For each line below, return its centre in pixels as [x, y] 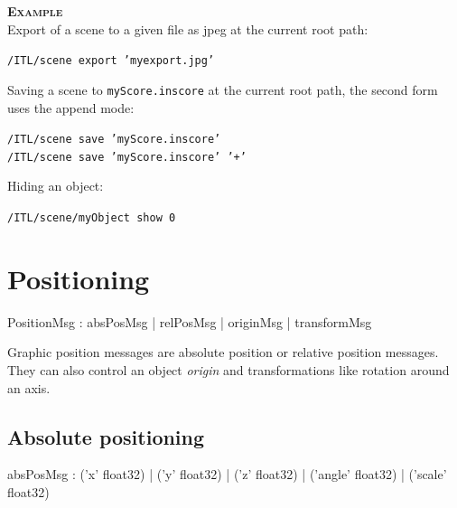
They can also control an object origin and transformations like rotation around [228, 369]
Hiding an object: [56, 186]
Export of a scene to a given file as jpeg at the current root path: [188, 28]
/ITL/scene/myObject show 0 [92, 218]
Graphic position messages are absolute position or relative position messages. [223, 352]
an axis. [29, 387]
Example [35, 11]
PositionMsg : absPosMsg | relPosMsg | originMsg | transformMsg [190, 321]
